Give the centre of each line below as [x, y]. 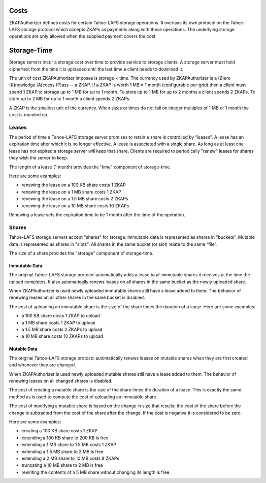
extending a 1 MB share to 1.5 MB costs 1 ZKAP [69, 445]
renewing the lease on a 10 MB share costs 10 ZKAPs [75, 206]
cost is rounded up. [29, 114]
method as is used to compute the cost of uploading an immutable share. [83, 397]
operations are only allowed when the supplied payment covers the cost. [83, 36]
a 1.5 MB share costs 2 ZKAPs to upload [62, 329]
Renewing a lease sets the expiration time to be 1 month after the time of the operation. [97, 215]
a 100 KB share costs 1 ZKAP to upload [61, 316]
